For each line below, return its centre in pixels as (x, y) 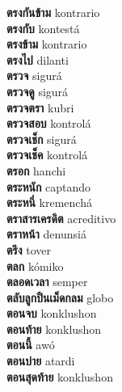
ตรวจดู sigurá (38, 91)
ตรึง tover (29, 249)
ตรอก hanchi (36, 170)
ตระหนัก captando (49, 186)
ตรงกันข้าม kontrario (53, 12)
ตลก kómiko (35, 266)
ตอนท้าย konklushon (54, 329)
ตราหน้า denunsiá (46, 234)
